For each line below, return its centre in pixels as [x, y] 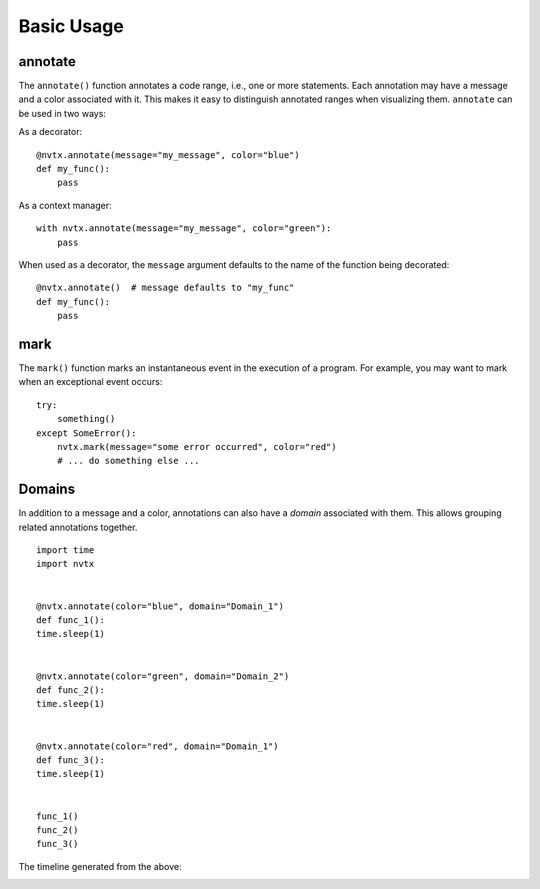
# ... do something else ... [128, 461]
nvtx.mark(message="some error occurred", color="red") [196, 446]
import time [65, 550]
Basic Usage [71, 26]
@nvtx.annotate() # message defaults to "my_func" [165, 288]
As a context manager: [65, 205]
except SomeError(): [86, 433]
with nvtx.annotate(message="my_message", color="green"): [184, 228]
